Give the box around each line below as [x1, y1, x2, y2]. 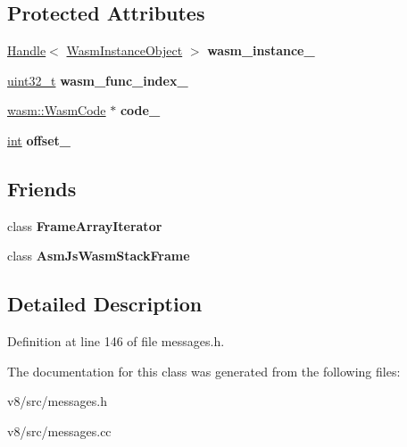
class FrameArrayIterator [7, 216, 162, 235]
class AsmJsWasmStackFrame [7, 246, 190, 265]
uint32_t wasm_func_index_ [7, 70, 188, 89]
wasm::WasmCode [7, 101, 106, 120]
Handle [7, 41, 46, 60]
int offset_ [7, 130, 71, 149]
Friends [7, 174, 77, 202]
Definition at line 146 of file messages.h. [7, 332, 225, 351]
